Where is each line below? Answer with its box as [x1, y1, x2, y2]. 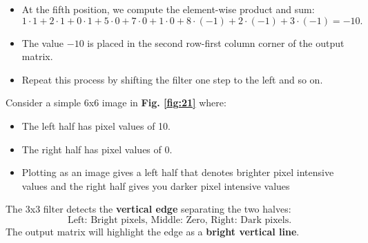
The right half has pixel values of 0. [21, 142, 173, 156]
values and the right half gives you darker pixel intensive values [21, 178, 290, 193]
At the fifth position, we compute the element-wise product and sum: [21, 2, 315, 16]
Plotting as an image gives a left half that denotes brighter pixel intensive [21, 165, 334, 179]
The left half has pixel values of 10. [21, 118, 171, 133]
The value [21, 35, 64, 50]
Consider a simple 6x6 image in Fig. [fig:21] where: [6, 95, 226, 110]
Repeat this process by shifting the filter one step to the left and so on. [21, 72, 323, 86]
